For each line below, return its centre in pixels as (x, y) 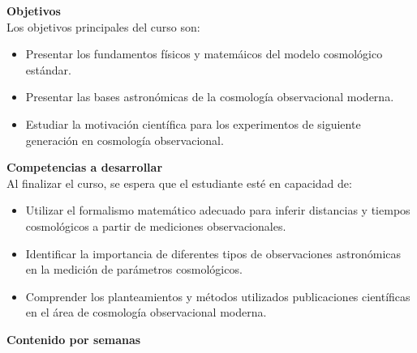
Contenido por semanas (74, 339)
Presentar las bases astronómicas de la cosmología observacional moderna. (210, 97)
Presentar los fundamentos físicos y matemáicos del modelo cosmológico (204, 54)
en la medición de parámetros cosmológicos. (134, 269)
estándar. (48, 69)
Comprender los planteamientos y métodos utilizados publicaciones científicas (218, 296)
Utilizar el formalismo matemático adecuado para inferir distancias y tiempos (218, 210)
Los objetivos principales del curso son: (103, 26)
